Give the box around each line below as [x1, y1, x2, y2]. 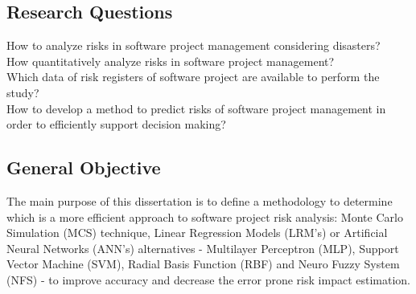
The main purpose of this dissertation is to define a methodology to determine [6, 192, 393, 209]
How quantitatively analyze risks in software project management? [6, 52, 335, 69]
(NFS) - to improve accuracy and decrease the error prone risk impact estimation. [6, 271, 410, 288]
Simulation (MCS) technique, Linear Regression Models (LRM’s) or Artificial [6, 224, 388, 241]
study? [6, 84, 39, 100]
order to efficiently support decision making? [6, 116, 226, 133]
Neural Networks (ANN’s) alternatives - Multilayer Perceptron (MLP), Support [6, 239, 399, 256]
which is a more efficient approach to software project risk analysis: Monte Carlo [6, 208, 403, 225]
